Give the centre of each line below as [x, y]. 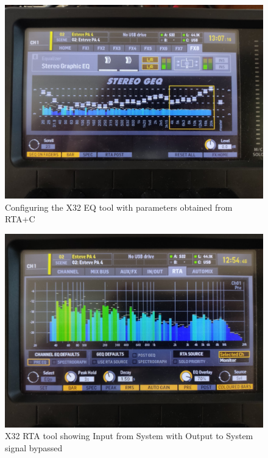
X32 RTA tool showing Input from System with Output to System [129, 436]
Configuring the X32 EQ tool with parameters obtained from [119, 207]
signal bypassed [34, 447]
